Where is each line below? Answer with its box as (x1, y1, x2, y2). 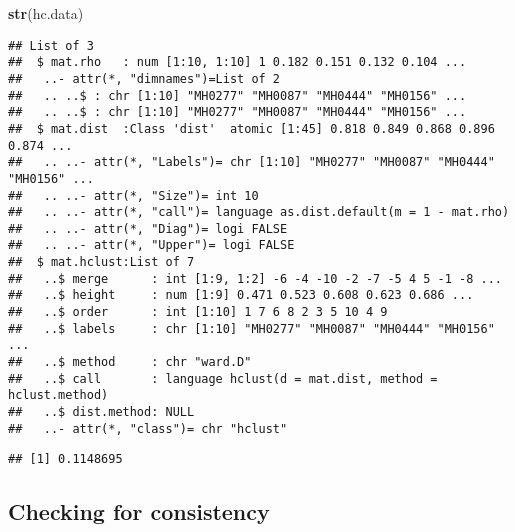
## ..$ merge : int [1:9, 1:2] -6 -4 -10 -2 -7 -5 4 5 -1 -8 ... (8, 271, 502, 286)
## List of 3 (8, 38, 94, 53)
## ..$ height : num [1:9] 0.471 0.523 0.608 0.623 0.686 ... (8, 288, 474, 303)
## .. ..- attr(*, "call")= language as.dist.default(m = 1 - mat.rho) (8, 205, 510, 220)
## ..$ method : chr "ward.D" (8, 355, 252, 370)
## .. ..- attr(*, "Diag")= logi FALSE (8, 221, 288, 236)
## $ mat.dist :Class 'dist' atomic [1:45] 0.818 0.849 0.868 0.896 (8, 121, 495, 136)
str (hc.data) (8, 3, 84, 23)
